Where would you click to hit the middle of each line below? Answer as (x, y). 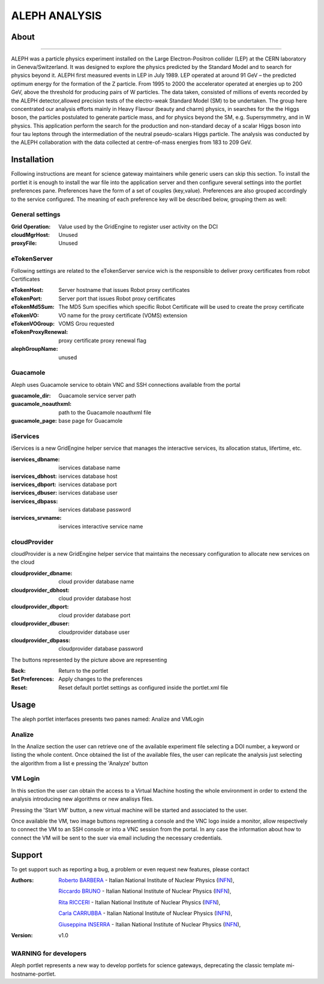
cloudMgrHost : (31, 235)
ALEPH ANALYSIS (56, 16)
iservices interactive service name (101, 526)
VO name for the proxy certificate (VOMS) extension (123, 315)
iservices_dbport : (34, 484)
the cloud (23, 562)
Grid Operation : (31, 226)
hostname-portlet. (34, 974)
